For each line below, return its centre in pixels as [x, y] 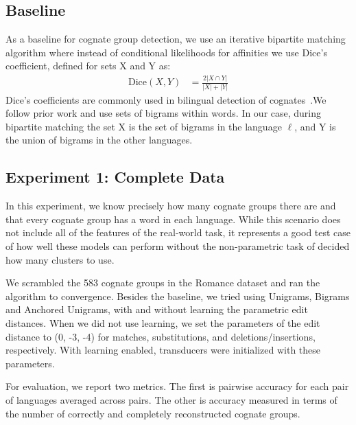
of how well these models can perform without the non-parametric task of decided [178, 246]
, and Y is [315, 126]
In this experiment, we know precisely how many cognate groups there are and [171, 206]
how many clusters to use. [60, 259]
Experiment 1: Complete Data [115, 177]
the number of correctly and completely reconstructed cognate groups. [153, 413]
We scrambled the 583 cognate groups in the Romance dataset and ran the [163, 283]
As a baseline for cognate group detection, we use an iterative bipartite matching [176, 39]
